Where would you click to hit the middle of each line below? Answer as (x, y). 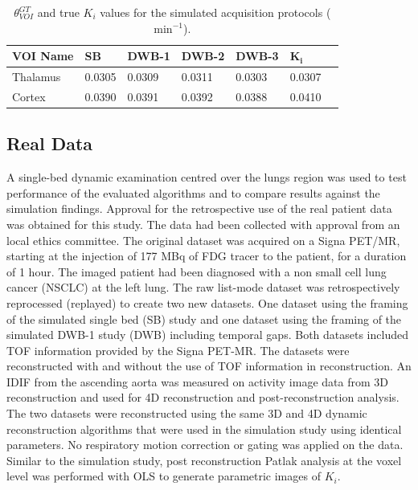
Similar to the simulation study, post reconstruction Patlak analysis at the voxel (204, 460)
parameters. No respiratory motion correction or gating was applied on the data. (205, 445)
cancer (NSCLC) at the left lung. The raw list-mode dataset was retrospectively (203, 287)
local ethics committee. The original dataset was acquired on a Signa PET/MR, (203, 240)
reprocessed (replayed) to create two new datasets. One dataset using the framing (207, 302)
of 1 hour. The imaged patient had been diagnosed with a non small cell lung (197, 271)
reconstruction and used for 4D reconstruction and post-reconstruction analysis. (203, 397)
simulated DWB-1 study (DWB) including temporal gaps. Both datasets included (207, 335)
